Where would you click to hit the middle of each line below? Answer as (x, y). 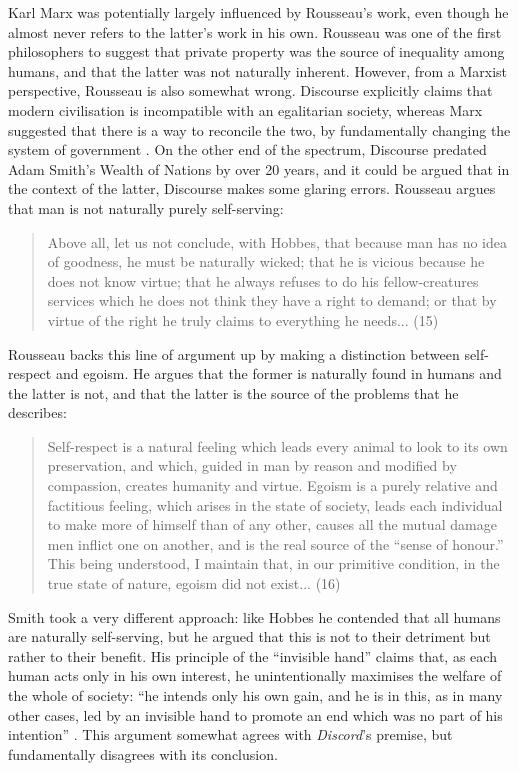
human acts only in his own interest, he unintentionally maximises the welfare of (255, 675)
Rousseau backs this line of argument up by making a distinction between (234, 353)
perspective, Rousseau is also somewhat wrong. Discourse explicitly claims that (250, 90)
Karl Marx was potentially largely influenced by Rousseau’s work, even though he (258, 12)
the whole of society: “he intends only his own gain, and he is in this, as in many (255, 695)
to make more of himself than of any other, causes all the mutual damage (272, 524)
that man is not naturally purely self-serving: (146, 207)
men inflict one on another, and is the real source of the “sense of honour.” (275, 543)
